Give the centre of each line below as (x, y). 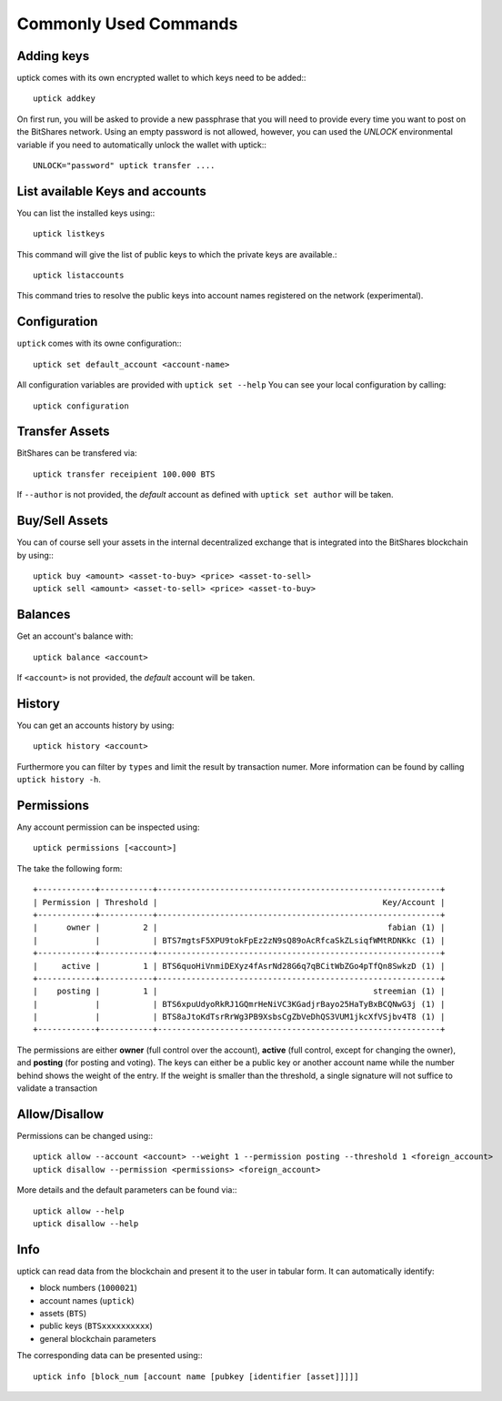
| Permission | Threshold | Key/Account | (239, 902)
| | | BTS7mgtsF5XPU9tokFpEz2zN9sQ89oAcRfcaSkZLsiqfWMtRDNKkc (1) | (239, 940)
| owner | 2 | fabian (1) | (239, 927)
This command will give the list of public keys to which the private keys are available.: (177, 254)
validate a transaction (57, 1088)
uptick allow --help (79, 1211)
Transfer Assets (63, 432)
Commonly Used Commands (127, 24)
